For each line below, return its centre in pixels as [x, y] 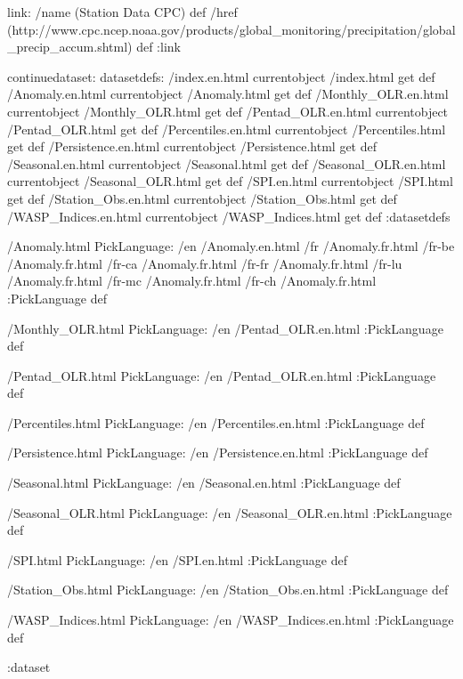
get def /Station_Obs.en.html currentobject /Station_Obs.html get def [202, 198]
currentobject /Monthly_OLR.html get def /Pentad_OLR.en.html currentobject [228, 111]
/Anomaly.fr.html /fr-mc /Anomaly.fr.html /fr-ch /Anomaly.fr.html [192, 281]
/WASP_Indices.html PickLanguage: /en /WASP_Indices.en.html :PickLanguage [231, 620]
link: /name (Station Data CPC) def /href [122, 12]
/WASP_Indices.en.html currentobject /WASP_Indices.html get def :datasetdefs [229, 216]
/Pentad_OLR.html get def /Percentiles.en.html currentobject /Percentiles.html [227, 129]
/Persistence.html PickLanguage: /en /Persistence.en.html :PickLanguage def [218, 453]
